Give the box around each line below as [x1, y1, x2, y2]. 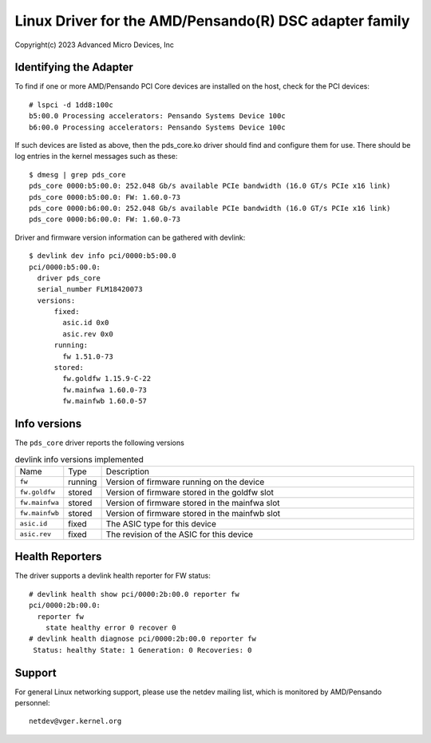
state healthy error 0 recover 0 [45, 623, 177, 632]
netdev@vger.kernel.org [29, 717, 122, 726]
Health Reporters [14, 550, 102, 563]
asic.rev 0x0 [62, 329, 113, 339]
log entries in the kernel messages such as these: [14, 152, 178, 161]
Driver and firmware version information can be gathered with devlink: [14, 232, 246, 242]
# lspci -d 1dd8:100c [29, 100, 113, 109]
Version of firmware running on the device [105, 476, 265, 487]
